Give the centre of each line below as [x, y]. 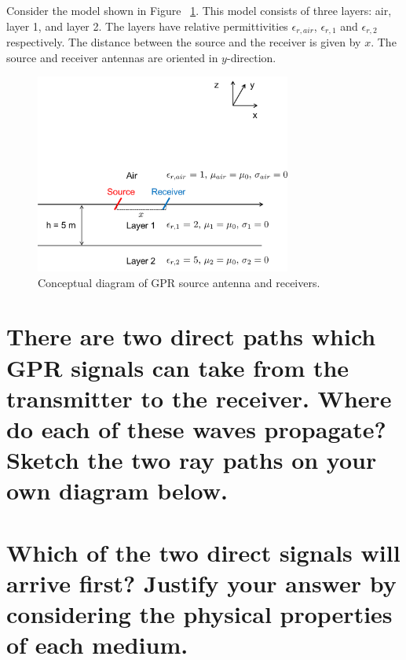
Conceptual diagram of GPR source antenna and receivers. [179, 282]
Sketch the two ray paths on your [192, 460]
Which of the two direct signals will [203, 552]
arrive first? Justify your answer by [201, 583]
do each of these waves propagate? [196, 428]
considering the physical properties [199, 614]
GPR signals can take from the [178, 367]
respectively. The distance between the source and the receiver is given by [184, 42]
